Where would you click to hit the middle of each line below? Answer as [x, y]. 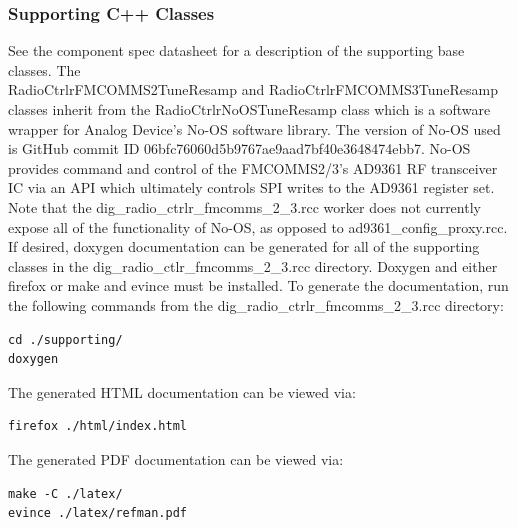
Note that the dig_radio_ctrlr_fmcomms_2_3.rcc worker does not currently [244, 206]
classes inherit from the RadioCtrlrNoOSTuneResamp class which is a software [249, 109]
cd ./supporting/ [65, 339]
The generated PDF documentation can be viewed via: [176, 458]
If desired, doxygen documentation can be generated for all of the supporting [244, 246]
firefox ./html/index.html [97, 426]
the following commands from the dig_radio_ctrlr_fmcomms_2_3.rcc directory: [256, 304]
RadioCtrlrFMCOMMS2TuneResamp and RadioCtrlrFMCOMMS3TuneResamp [253, 89]
